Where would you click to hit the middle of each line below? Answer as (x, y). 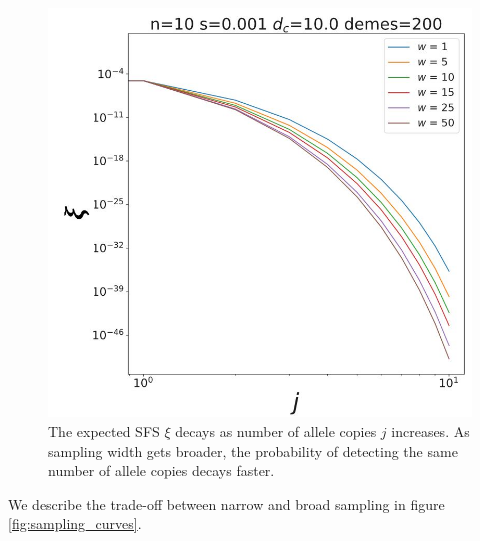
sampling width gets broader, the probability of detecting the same (253, 450)
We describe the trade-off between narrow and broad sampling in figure (226, 503)
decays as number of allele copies (276, 431)
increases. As (430, 431)
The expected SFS (104, 431)
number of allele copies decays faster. (161, 470)
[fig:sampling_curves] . (75, 523)
